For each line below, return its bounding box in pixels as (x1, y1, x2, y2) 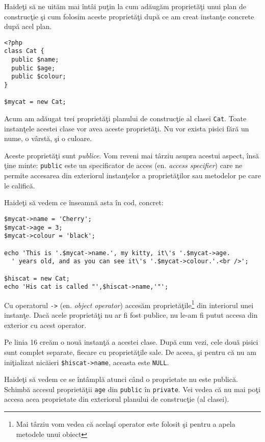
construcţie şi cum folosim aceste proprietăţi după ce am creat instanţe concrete (4, 11, 254, 21)
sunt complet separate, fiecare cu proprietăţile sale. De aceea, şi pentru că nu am (4, 346, 256, 357)
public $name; (11, 56, 59, 64)
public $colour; (11, 73, 66, 80)
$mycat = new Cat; (4, 98, 66, 106)
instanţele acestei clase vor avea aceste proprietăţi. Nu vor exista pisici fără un (4, 123, 249, 133)
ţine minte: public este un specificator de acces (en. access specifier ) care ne (4, 160, 243, 171)
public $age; (11, 64, 56, 72)
